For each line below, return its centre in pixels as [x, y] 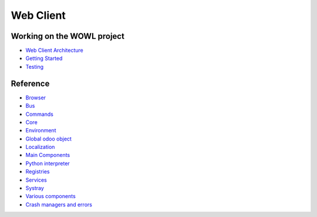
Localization [40, 147]
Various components [50, 196]
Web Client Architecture [54, 51]
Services [36, 180]
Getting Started [44, 58]
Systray [35, 188]
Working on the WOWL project [68, 36]
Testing [35, 66]
